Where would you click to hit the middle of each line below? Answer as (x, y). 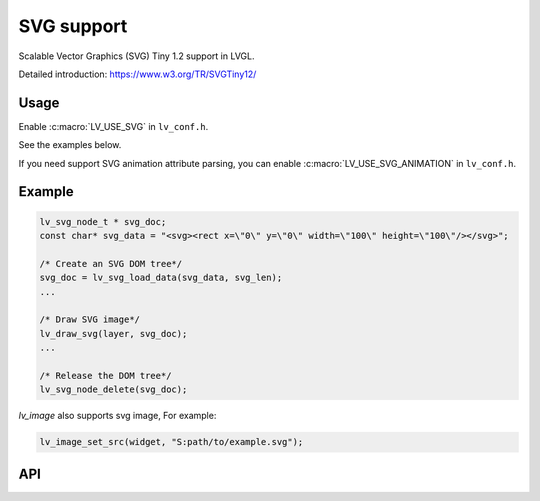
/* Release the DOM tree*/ (105, 375)
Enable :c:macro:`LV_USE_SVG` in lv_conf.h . (113, 126)
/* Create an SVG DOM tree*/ (111, 263)
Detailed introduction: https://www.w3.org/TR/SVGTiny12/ (137, 74)
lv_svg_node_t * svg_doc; (103, 221)
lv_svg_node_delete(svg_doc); (113, 389)
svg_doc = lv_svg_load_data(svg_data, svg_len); (161, 278)
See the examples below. (70, 145)
